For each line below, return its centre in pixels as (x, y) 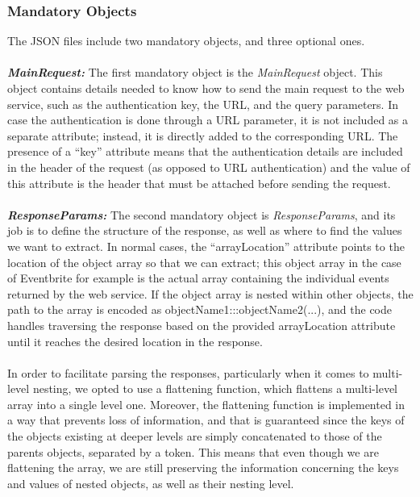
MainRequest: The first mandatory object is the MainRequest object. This (195, 72)
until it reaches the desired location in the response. (135, 341)
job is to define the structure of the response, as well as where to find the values (205, 230)
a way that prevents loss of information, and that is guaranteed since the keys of (206, 420)
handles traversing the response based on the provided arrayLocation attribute (202, 325)
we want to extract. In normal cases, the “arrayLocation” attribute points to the (206, 246)
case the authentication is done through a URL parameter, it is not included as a (208, 120)
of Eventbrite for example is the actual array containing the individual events (198, 278)
